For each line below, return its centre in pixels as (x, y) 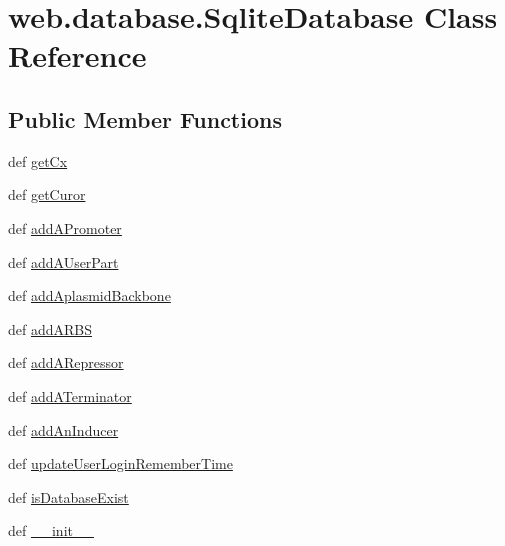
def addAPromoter (65, 227)
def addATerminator (70, 395)
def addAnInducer (63, 429)
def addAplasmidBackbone (89, 295)
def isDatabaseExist (68, 496)
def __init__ (51, 530)
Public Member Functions (145, 118)
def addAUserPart (63, 261)
